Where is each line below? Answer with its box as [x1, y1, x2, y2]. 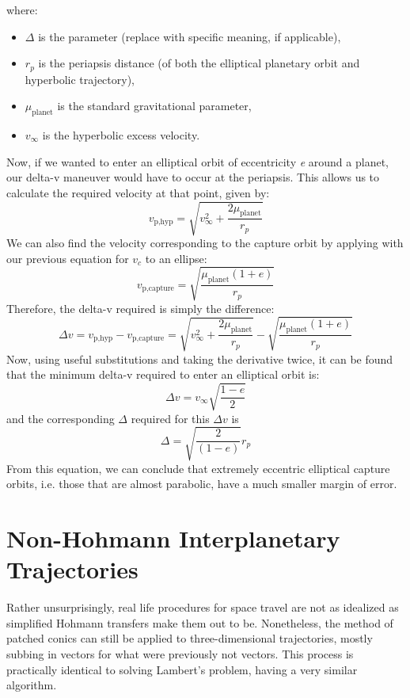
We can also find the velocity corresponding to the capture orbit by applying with [6, 234, 404, 250]
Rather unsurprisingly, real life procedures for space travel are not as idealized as [6, 599, 399, 616]
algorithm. [6, 677, 57, 693]
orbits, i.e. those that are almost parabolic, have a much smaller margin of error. [6, 475, 397, 492]
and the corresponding [6, 410, 115, 426]
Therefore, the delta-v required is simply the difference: [6, 299, 275, 316]
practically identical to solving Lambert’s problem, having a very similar [6, 661, 358, 677]
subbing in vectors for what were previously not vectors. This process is [6, 645, 354, 662]
